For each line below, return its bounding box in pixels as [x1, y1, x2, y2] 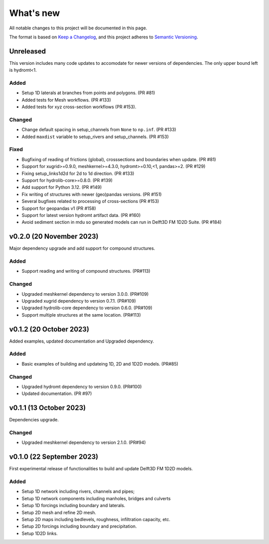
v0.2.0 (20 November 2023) [9, 232, 99, 241]
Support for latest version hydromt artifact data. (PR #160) [21, 212, 141, 218]
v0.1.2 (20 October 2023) [9, 325, 90, 334]
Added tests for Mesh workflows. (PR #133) [21, 97, 112, 103]
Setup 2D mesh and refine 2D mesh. [21, 509, 97, 516]
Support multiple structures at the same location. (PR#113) [21, 312, 141, 318]
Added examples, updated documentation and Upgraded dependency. [9, 338, 154, 344]
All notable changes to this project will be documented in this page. [9, 25, 147, 31]
